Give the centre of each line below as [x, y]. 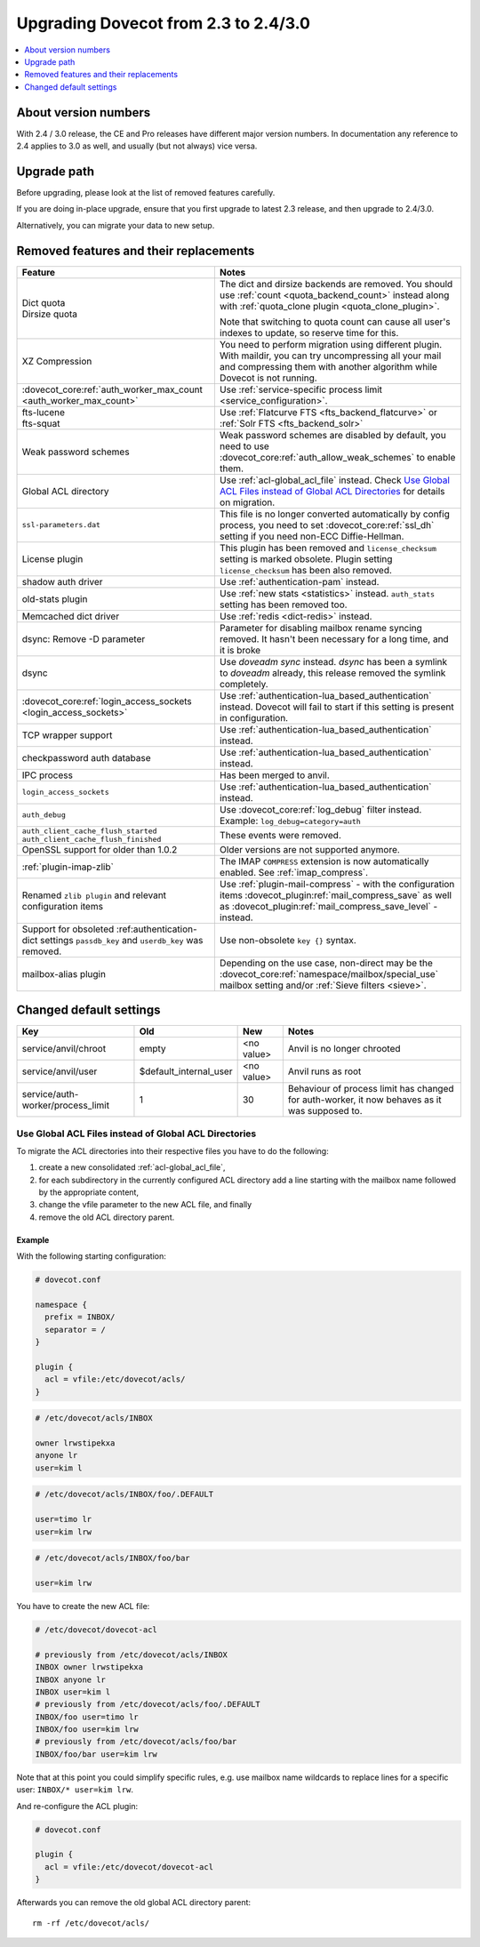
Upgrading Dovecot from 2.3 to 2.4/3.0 [164, 23]
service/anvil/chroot [64, 1049]
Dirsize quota [50, 314]
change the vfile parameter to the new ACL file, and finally [145, 1205]
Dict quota [44, 302]
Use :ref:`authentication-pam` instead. [299, 581]
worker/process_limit [66, 1105]
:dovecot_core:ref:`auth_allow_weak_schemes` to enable [337, 457]
